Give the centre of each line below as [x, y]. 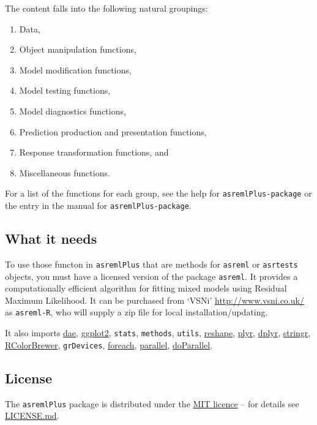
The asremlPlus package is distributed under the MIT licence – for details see [152, 403]
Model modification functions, [75, 70]
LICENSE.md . [32, 416]
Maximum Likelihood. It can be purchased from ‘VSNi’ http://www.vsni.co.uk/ [155, 300]
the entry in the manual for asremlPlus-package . [98, 205]
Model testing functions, [65, 90]
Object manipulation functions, [78, 49]
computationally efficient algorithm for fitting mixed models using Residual [146, 288]
